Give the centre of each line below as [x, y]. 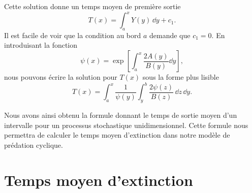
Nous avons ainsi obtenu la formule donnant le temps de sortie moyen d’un [121, 115]
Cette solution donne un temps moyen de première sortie [92, 6]
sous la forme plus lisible [181, 77]
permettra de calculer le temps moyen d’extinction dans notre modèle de [117, 135]
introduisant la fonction [41, 45]
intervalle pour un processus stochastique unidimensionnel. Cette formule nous [126, 125]
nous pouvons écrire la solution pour [61, 77]
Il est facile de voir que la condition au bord [73, 35]
